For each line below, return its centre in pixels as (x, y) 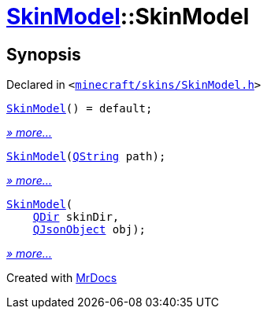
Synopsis (44, 54)
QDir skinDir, (76, 217)
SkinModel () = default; (80, 109)
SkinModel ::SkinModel (128, 16)
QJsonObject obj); (89, 230)
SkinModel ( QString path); (86, 157)
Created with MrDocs (62, 278)
